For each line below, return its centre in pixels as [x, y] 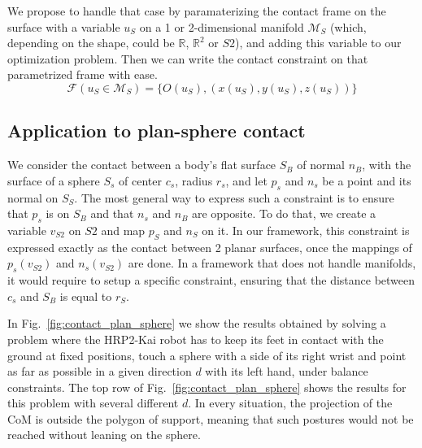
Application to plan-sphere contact [157, 130]
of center [141, 180]
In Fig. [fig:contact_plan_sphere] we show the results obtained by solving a [197, 323]
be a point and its [367, 180]
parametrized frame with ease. [83, 74]
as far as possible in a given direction [100, 371]
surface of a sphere [54, 180]
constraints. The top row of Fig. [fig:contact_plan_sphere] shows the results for [207, 387]
